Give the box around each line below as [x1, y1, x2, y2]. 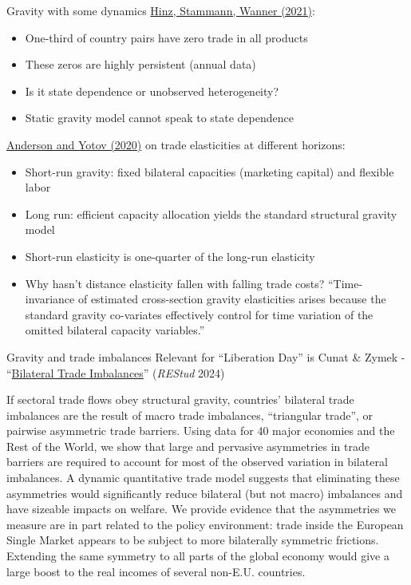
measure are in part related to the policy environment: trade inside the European [6, 516, 404, 532]
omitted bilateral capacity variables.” [25, 322, 205, 338]
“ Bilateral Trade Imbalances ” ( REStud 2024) [6, 364, 225, 381]
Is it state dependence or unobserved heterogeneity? [25, 82, 279, 99]
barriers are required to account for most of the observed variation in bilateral [6, 453, 388, 470]
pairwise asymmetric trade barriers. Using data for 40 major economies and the [6, 422, 395, 439]
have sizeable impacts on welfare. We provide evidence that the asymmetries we [6, 500, 397, 517]
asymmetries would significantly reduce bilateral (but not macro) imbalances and [6, 484, 403, 501]
